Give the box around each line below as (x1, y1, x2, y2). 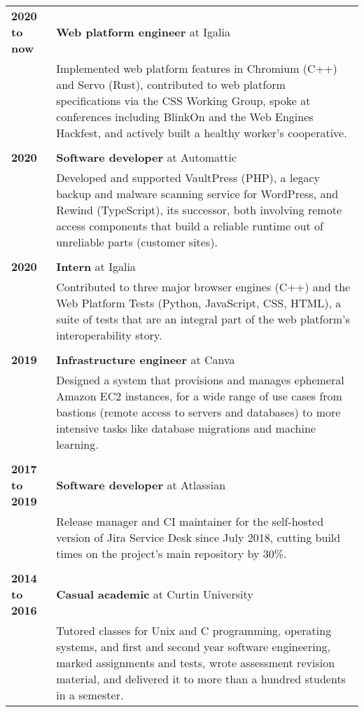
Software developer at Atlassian (56, 477, 226, 493)
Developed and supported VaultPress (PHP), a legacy (56, 169, 321, 186)
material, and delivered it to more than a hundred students (56, 671, 346, 687)
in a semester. (56, 687, 124, 703)
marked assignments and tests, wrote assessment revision (56, 655, 335, 671)
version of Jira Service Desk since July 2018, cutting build (56, 529, 341, 545)
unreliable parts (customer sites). (56, 234, 218, 250)
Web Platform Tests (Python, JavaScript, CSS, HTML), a (56, 295, 342, 311)
